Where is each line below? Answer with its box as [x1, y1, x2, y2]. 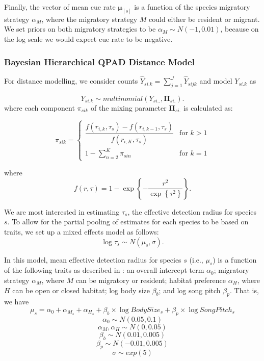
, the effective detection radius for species [127, 206, 257, 217]
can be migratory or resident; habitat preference [75, 274, 226, 285]
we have [4, 296, 29, 307]
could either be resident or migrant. [149, 13, 260, 24]
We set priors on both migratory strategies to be [4, 23, 156, 34]
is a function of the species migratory [134, 2, 250, 12]
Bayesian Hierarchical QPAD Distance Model [4, 55, 195, 68]
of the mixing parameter [91, 102, 167, 113]
